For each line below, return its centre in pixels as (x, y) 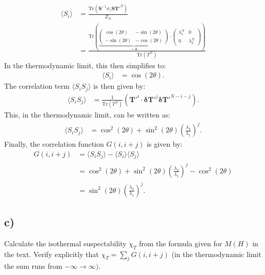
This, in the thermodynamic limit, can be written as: (87, 115)
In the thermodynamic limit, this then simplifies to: (85, 65)
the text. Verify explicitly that (52, 254)
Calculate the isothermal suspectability (65, 243)
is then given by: (119, 86)
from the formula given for (181, 243)
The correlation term (37, 86)
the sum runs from (33, 266)
